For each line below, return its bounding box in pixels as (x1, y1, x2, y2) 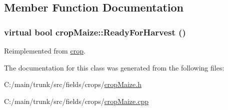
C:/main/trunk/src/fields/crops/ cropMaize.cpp (4, 95, 148, 106)
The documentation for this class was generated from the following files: (4, 62, 224, 72)
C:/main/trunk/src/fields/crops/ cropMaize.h (4, 79, 141, 89)
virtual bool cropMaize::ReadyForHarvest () (4, 25, 186, 38)
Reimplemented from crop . (4, 45, 85, 55)
